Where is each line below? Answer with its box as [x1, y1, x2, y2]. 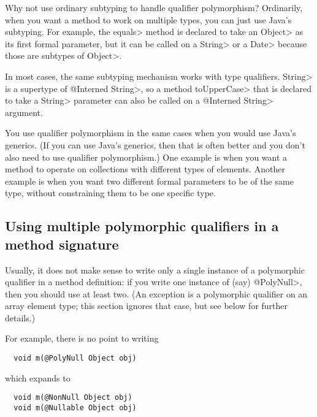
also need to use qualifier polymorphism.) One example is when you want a [5, 150, 288, 163]
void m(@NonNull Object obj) [13, 393, 132, 402]
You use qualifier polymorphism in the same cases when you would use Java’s [5, 126, 296, 139]
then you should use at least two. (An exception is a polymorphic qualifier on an [5, 287, 308, 300]
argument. [5, 105, 43, 118]
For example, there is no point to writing [5, 332, 159, 345]
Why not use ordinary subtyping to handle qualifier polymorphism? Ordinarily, [5, 1, 303, 13]
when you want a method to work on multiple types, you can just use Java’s [5, 13, 292, 26]
